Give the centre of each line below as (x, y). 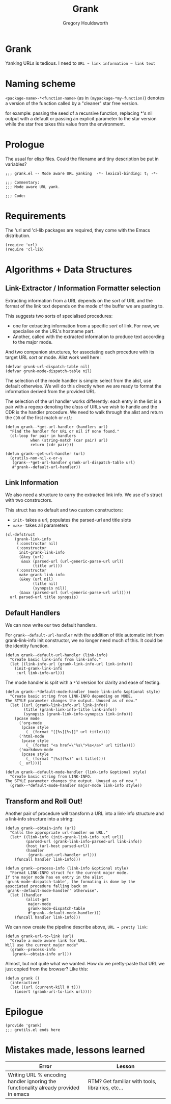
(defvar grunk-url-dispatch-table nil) (48, 367)
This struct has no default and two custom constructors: (64, 510)
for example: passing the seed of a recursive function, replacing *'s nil (79, 113)
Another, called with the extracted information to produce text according (88, 337)
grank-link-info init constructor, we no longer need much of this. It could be (84, 640)
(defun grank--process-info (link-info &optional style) (67, 868)
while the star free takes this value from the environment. (65, 124)
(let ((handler (26, 895)
